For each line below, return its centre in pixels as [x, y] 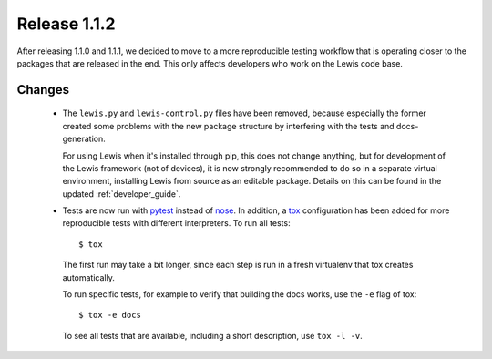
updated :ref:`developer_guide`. [122, 194]
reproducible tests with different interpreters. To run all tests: [176, 223]
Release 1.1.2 [66, 24]
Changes [43, 90]
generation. [84, 139]
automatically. [89, 277]
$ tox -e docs [110, 315]
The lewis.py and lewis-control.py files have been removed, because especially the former [245, 113]
